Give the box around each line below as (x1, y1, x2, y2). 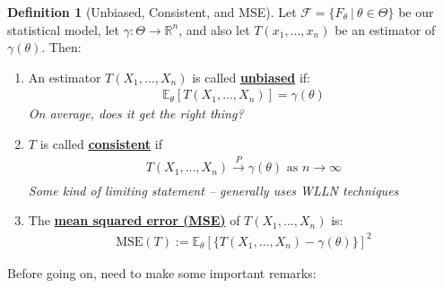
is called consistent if (39, 135, 162, 153)
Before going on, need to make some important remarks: (7, 263, 317, 282)
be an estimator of (334, 20, 436, 39)
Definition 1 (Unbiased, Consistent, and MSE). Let (7, 3, 297, 21)
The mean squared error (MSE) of (28, 211, 240, 230)
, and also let (178, 20, 250, 39)
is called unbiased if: (192, 67, 310, 86)
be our (398, 3, 434, 21)
